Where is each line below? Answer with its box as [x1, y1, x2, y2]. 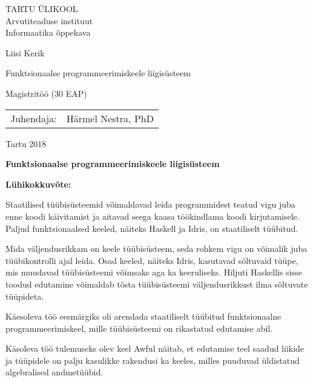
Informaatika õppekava [5, 26, 91, 39]
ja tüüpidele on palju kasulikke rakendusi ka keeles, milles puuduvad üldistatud [5, 354, 300, 366]
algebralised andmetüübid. [5, 366, 104, 378]
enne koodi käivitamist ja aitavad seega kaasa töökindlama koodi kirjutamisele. [5, 209, 300, 222]
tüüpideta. [5, 289, 44, 302]
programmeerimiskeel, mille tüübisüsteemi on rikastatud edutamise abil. [5, 321, 273, 334]
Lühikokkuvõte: [5, 177, 71, 190]
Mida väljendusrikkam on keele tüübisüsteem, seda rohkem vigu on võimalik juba [5, 242, 308, 255]
